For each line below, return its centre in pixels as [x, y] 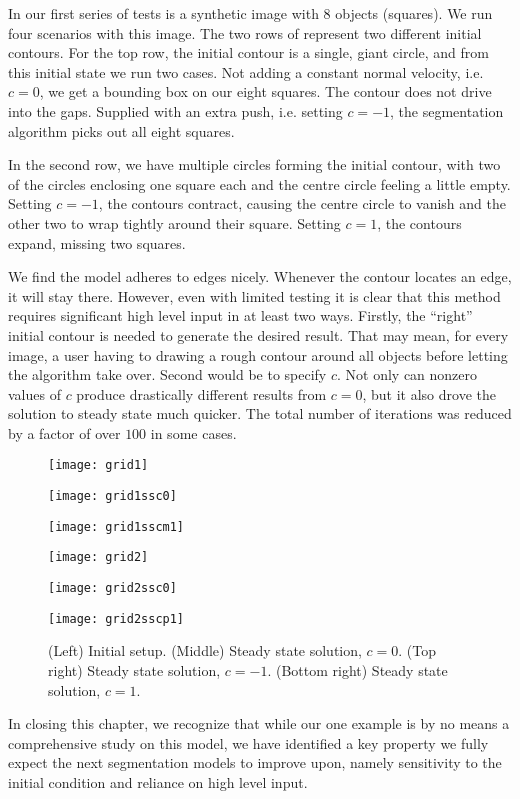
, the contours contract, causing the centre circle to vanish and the [302, 203]
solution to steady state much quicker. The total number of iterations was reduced [260, 413]
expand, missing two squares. [97, 242]
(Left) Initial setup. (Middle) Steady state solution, [205, 650]
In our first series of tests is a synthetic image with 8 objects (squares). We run [250, 13]
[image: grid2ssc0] [112, 588]
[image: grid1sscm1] [116, 526]
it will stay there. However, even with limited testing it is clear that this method [254, 295]
